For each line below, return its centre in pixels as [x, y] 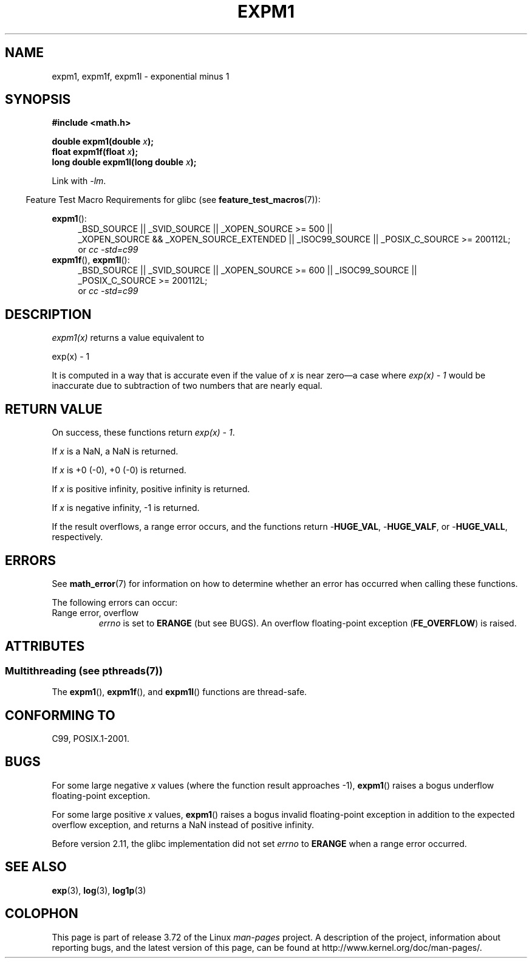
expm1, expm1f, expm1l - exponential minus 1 [141, 76]
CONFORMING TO [60, 715]
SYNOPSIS [38, 100]
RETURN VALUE [54, 409]
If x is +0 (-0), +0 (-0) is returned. [119, 470]
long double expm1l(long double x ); [124, 162]
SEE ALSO [36, 867]
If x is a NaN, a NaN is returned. [115, 451]
